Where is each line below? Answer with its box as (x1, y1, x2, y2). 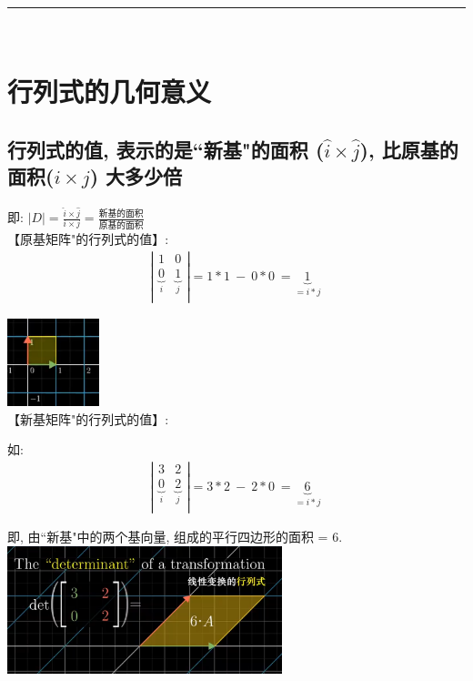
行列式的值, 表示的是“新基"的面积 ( (7, 135, 325, 163)
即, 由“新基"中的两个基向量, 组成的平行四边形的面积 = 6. (7, 527, 343, 546)
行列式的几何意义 (7, 73, 212, 110)
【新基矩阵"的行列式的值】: (7, 409, 169, 428)
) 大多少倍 (89, 162, 183, 190)
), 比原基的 (359, 135, 458, 163)
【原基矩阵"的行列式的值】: (7, 229, 169, 249)
